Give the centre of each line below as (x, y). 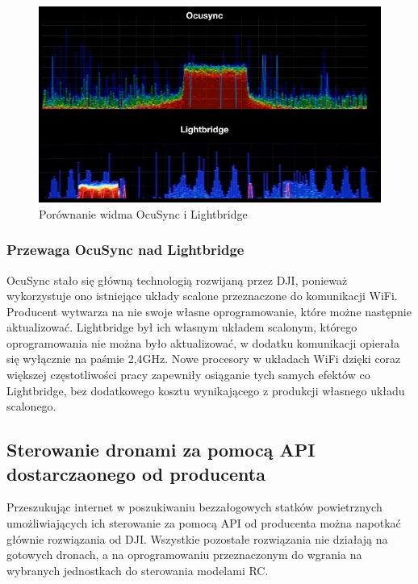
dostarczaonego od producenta (136, 473)
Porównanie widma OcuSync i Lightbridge (143, 213)
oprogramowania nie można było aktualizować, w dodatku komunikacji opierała (203, 342)
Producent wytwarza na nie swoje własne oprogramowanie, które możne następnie (209, 311)
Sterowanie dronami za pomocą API (161, 450)
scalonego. (31, 406)
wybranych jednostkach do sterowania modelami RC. (138, 570)
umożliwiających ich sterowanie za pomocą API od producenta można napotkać (204, 523)
